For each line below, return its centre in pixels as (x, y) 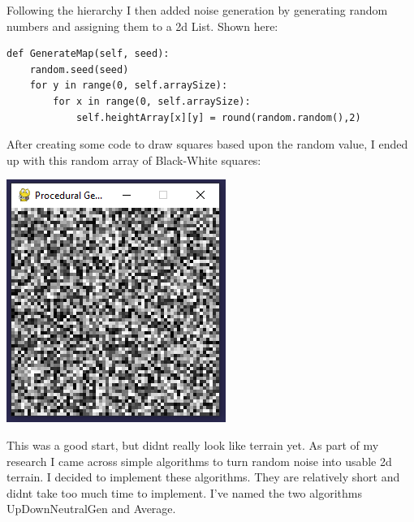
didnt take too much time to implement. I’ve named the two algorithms (184, 492)
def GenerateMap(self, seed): (88, 54)
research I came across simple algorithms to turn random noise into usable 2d (199, 461)
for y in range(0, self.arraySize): (129, 86)
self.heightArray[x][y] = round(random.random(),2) (218, 117)
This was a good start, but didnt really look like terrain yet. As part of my (193, 444)
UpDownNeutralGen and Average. (91, 509)
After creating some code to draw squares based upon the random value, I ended (207, 144)
